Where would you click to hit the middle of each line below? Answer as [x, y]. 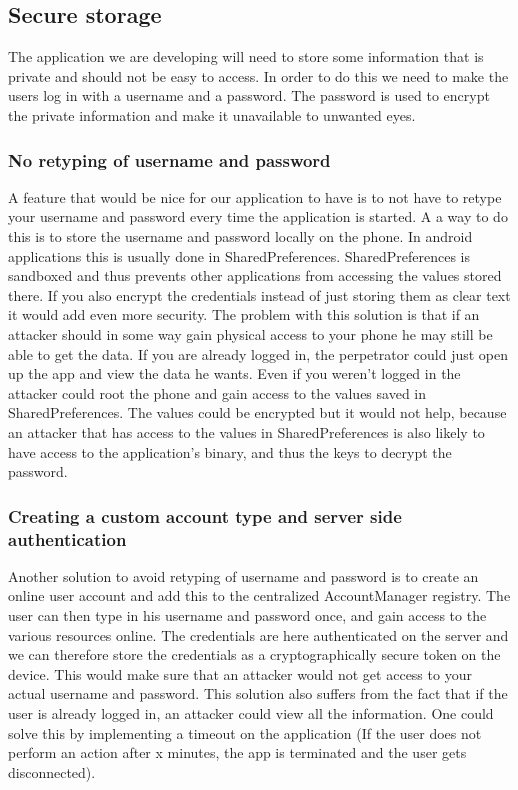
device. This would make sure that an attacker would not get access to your [240, 673]
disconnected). [52, 771]
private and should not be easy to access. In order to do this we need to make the [258, 75]
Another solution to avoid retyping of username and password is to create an [243, 575]
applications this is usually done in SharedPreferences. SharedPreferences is [239, 255]
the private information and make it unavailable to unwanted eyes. [212, 114]
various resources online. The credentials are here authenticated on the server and [258, 634]
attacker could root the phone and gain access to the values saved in [217, 392]
